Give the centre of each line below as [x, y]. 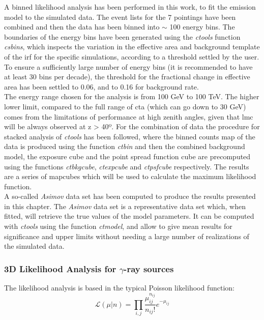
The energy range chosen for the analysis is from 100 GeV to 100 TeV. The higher [132, 96]
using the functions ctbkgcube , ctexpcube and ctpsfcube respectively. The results [127, 166]
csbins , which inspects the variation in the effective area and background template [132, 47]
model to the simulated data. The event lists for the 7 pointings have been [120, 17]
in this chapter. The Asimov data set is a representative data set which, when [125, 206]
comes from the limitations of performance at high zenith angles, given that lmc [129, 116]
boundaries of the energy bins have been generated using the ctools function [122, 36]
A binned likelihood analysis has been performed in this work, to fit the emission [130, 7]
